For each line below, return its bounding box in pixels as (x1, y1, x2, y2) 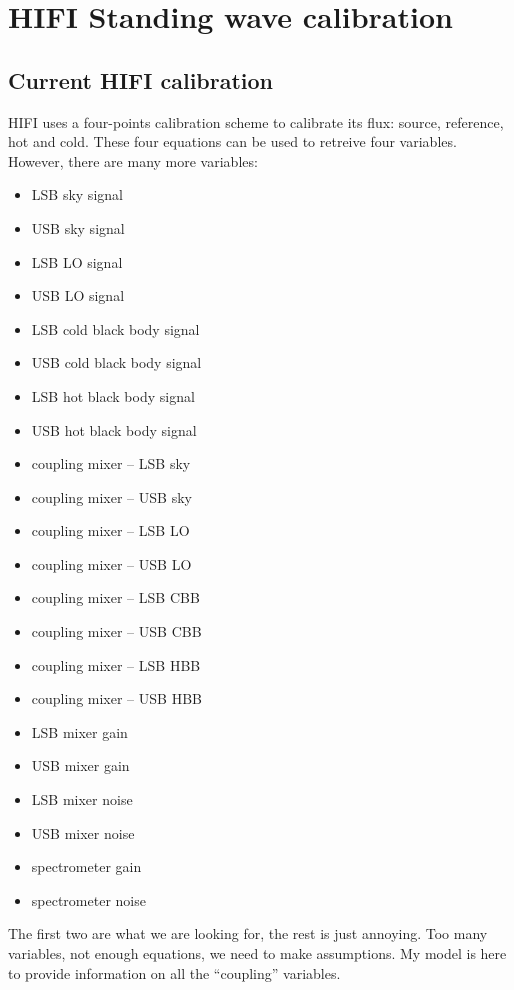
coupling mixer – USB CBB (31, 621, 202, 642)
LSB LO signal (31, 251, 123, 272)
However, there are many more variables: (8, 150, 258, 171)
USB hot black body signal (31, 419, 197, 440)
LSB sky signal (31, 184, 123, 205)
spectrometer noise (31, 889, 146, 910)
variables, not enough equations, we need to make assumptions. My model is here (8, 943, 507, 964)
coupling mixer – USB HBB (31, 688, 202, 709)
